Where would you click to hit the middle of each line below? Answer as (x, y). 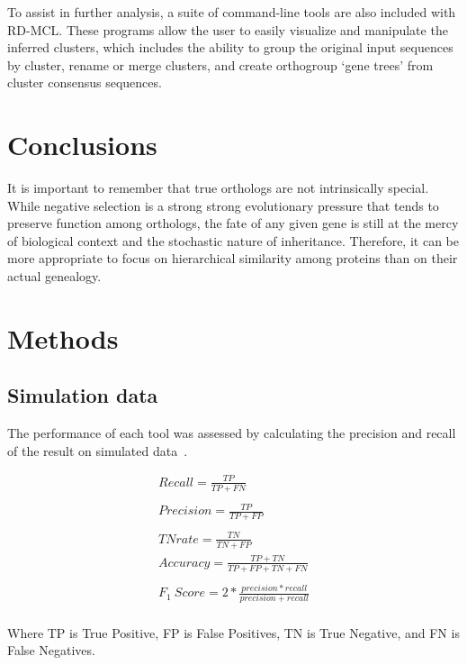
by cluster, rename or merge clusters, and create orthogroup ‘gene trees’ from (220, 64)
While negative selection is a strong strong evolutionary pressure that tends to (223, 205)
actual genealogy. (54, 276)
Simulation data (83, 395)
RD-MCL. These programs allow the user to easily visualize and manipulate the (228, 29)
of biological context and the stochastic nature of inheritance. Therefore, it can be (233, 240)
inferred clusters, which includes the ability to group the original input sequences (230, 47)
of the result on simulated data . (98, 450)
